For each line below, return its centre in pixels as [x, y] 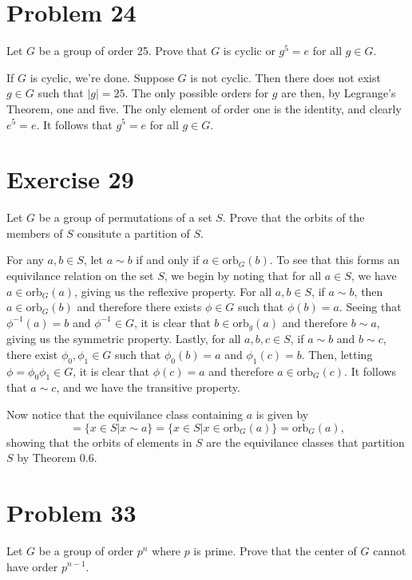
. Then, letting [337, 354]
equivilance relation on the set [80, 275]
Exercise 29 [70, 179]
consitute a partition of [133, 233]
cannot [390, 550]
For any [25, 260]
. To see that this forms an [335, 260]
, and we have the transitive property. [148, 387]
